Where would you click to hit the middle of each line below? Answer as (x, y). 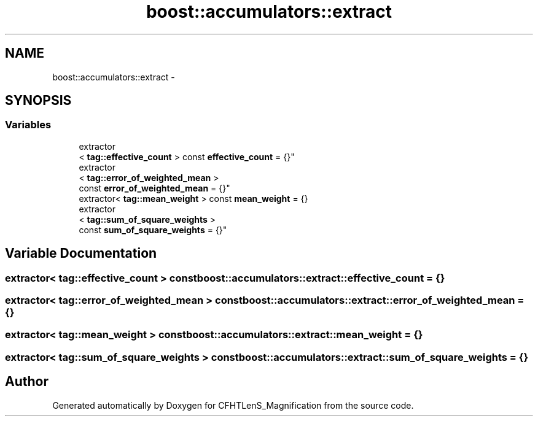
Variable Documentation (81, 253)
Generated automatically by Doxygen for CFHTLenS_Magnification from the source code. (233, 405)
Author (27, 382)
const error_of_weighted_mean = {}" (154, 188)
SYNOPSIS (38, 101)
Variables (28, 125)
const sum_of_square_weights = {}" (153, 230)
